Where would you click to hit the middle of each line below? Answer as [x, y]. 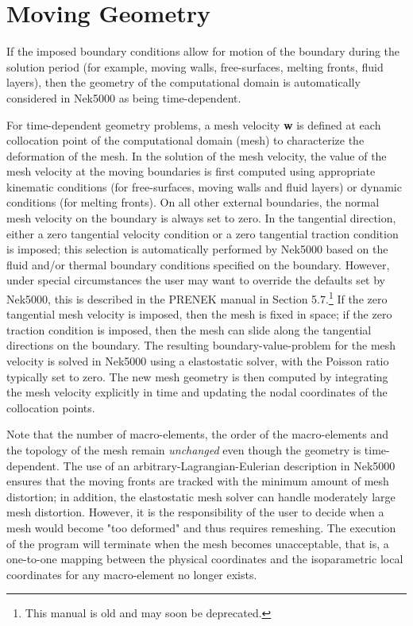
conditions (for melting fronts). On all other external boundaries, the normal [193, 202]
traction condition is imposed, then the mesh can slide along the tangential [189, 329]
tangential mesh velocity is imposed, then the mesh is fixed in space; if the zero [199, 314]
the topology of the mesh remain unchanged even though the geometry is [184, 450]
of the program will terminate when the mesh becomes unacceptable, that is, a [198, 543]
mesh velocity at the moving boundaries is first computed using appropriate [191, 171]
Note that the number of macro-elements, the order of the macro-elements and [197, 434]
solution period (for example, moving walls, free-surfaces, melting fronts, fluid [195, 66]
